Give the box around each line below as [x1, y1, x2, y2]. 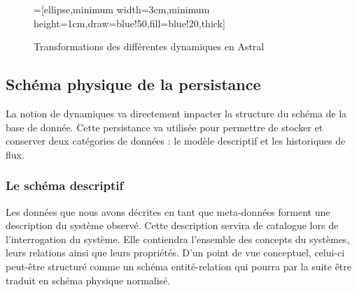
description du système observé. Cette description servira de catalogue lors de [6, 218, 339, 233]
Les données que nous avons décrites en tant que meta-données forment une [6, 204, 330, 219]
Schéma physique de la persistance [6, 73, 261, 95]
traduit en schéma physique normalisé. [6, 272, 171, 287]
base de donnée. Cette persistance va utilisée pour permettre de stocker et [6, 119, 323, 134]
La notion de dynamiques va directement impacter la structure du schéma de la [6, 105, 347, 120]
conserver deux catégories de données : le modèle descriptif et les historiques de [6, 133, 346, 148]
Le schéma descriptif [6, 177, 124, 194]
